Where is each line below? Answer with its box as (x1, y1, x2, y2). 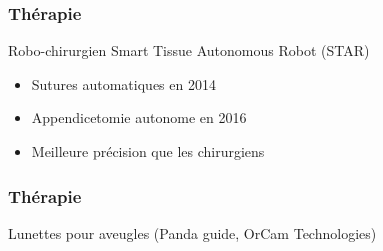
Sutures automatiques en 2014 (31, 73, 216, 94)
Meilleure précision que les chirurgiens (31, 141, 265, 161)
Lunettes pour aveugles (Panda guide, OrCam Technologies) (8, 222, 377, 243)
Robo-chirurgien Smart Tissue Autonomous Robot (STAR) (8, 40, 370, 61)
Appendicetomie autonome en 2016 (31, 107, 247, 128)
